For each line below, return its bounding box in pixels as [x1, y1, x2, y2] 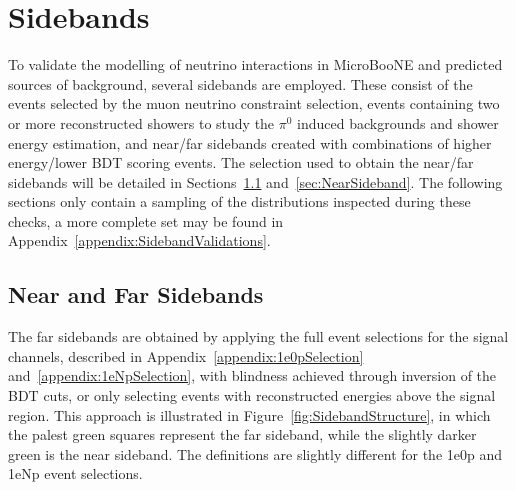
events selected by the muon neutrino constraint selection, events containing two [8, 93, 500, 114]
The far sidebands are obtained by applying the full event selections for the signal [8, 326, 509, 347]
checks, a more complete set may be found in [8, 210, 284, 231]
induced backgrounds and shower [297, 112, 499, 133]
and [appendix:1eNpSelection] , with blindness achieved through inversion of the [8, 365, 497, 386]
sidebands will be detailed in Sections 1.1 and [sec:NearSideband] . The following [8, 171, 503, 192]
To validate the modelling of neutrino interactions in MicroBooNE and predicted [8, 54, 503, 75]
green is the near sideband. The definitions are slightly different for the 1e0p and [8, 443, 503, 464]
